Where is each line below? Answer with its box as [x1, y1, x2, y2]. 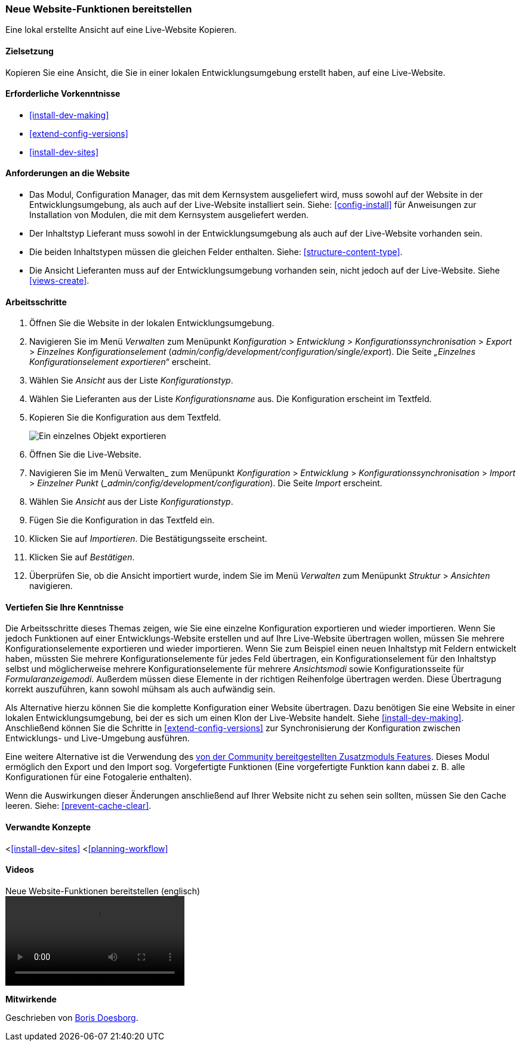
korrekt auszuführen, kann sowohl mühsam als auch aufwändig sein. [5, 684, 276, 695]
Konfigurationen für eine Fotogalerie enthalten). [5, 772, 192, 783]
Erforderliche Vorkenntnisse [5, 88, 121, 99]
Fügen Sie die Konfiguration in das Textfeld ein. [29, 515, 215, 526]
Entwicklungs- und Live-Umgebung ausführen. [5, 733, 190, 744]
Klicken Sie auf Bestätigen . [29, 552, 135, 563]
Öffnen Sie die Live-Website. [29, 449, 141, 460]
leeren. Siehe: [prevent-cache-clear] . [5, 800, 152, 811]
